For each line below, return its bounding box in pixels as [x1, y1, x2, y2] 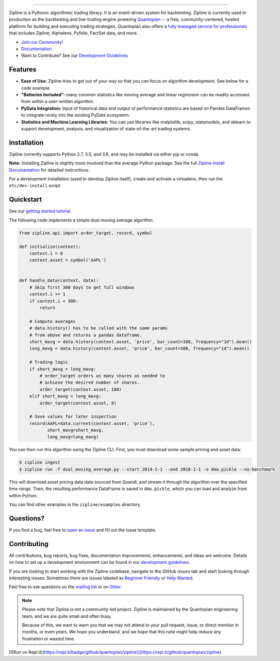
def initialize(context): [19, 244, 81, 249]
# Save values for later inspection [29, 414, 116, 419]
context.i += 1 [29, 292, 66, 297]
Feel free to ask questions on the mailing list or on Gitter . [9, 584, 122, 590]
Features [9, 66, 36, 74]
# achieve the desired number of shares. [39, 380, 140, 385]
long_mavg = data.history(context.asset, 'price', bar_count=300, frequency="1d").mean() [29, 346, 250, 351]
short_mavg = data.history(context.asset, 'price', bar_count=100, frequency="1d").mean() [29, 339, 252, 345]
